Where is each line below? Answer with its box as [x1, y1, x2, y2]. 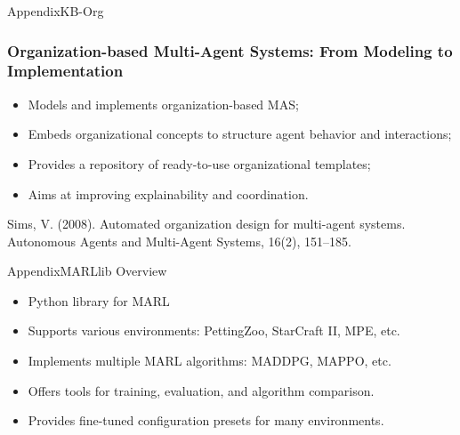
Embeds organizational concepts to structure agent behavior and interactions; [28, 125, 452, 143]
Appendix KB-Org [7, 2, 104, 20]
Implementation [7, 60, 124, 82]
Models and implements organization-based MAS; [28, 94, 299, 113]
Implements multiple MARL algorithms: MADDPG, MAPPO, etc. [28, 351, 391, 370]
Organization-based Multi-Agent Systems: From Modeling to [7, 39, 453, 61]
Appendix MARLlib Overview [7, 262, 167, 280]
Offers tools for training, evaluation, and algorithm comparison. [28, 381, 375, 399]
